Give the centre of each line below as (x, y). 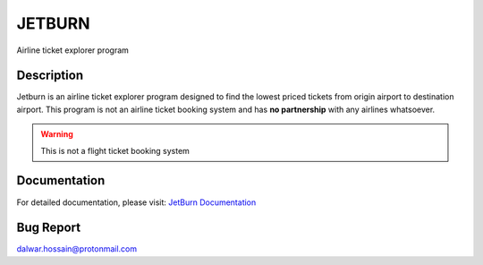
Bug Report (49, 228)
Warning (57, 134)
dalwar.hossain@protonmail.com (77, 249)
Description (50, 76)
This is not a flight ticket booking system (115, 150)
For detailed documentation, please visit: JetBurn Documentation (136, 202)
